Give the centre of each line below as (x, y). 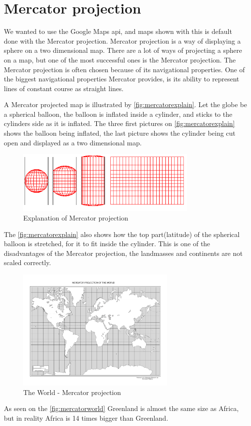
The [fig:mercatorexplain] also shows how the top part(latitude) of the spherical (122, 234)
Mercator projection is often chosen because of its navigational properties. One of (124, 69)
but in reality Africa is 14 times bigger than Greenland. (86, 418)
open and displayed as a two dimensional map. (73, 142)
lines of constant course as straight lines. (64, 88)
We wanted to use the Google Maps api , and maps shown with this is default (118, 31)
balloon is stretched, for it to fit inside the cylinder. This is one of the (107, 244)
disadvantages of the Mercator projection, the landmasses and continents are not (123, 253)
